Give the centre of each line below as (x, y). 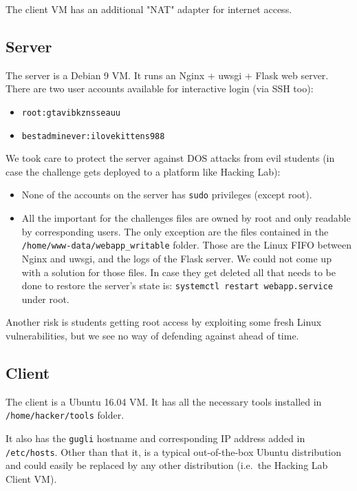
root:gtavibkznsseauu (71, 113)
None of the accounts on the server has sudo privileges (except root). (167, 195)
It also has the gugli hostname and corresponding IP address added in (155, 438)
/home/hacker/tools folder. (65, 415)
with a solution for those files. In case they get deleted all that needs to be (178, 272)
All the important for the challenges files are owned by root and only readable (186, 218)
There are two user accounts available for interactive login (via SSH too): (160, 88)
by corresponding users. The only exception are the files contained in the (175, 231)
